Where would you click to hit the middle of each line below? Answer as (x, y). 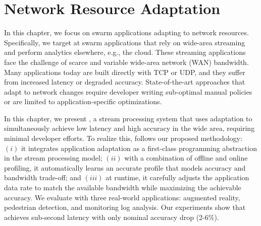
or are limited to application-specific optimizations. (83, 101)
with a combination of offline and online (186, 158)
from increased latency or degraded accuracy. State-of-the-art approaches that (125, 82)
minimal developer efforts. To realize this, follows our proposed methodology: (123, 138)
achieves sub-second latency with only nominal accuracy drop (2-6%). (112, 217)
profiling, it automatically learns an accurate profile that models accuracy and (125, 167)
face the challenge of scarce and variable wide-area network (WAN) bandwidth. (126, 62)
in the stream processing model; (53, 158)
